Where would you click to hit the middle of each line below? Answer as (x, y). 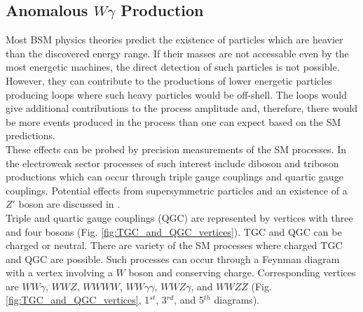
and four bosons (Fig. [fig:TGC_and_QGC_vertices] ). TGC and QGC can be (174, 231)
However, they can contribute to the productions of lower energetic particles (169, 80)
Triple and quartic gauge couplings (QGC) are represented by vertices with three (179, 217)
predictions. (30, 135)
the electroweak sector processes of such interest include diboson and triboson (172, 163)
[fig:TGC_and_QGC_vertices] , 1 (78, 300)
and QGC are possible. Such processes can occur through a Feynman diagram (173, 258)
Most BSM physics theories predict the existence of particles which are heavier (174, 40)
